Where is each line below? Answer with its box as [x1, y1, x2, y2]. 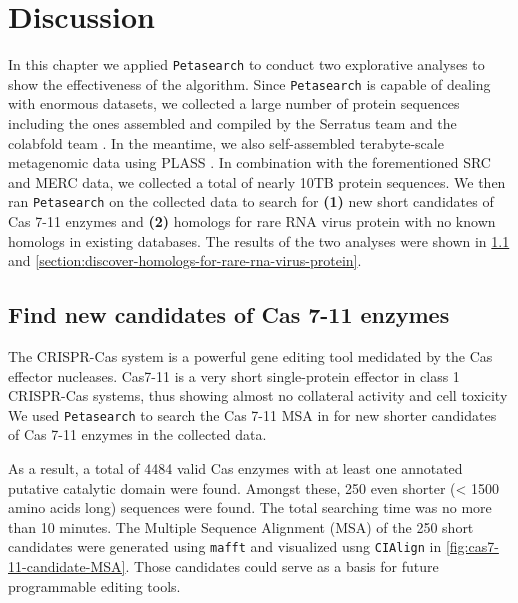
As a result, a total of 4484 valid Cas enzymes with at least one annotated [8, 458, 463, 479]
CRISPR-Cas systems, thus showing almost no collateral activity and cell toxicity [8, 385, 508, 406]
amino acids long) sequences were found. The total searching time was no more [8, 497, 492, 518]
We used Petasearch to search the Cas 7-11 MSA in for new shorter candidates [8, 404, 497, 425]
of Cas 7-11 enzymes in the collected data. [8, 424, 267, 445]
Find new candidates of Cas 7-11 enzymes [8, 299, 450, 330]
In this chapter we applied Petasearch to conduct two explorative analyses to [8, 54, 485, 75]
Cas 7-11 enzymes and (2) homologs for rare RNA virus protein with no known [8, 211, 496, 232]
